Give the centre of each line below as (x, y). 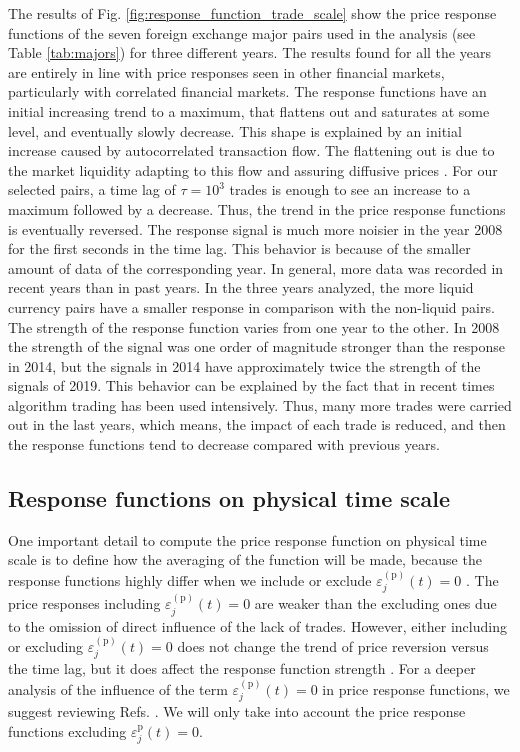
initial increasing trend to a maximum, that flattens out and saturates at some (249, 110)
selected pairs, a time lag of (92, 189)
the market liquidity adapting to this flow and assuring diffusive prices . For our (253, 169)
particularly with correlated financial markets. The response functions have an (247, 91)
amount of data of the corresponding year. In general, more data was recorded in (256, 267)
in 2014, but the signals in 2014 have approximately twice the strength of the (244, 365)
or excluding (46, 645)
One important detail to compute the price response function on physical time (247, 539)
